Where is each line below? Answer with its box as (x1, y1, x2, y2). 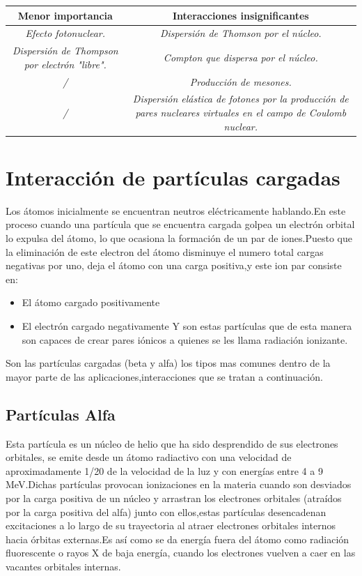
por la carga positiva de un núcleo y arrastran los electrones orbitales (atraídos (6, 490, 342, 505)
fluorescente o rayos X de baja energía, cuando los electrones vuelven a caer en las (6, 545, 356, 560)
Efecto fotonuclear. (25, 26, 106, 40)
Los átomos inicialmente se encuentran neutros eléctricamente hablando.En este (6, 203, 346, 218)
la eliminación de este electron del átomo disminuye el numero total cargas (6, 244, 324, 259)
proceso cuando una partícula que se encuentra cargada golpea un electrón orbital (6, 217, 355, 232)
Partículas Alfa (6, 403, 116, 425)
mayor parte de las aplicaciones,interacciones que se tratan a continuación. (6, 369, 323, 384)
